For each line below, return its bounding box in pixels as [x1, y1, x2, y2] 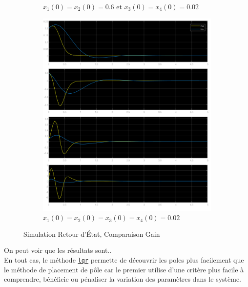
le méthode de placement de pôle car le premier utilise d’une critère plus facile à [4, 264, 244, 274]
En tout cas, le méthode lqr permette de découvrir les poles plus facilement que [4, 254, 244, 265]
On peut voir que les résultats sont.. [4, 245, 112, 255]
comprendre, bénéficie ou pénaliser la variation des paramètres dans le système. [4, 274, 241, 284]
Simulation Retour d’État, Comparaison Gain [23, 228, 160, 239]
